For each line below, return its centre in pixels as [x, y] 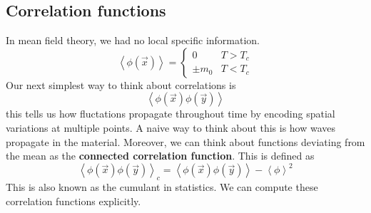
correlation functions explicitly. [73, 201]
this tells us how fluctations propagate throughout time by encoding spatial [171, 114]
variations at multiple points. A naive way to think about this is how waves [171, 127]
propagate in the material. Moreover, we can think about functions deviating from [185, 141]
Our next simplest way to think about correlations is [121, 84]
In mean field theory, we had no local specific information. [133, 40]
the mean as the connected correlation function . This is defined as [160, 156]
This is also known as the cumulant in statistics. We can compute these [162, 187]
